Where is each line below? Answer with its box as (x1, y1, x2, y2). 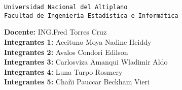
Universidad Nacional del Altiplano (4, 4, 128, 11)
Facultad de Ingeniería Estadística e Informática (4, 12, 178, 19)
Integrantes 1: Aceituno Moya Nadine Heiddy (4, 36, 152, 47)
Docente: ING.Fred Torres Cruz (4, 26, 107, 37)
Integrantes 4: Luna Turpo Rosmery (4, 66, 123, 77)
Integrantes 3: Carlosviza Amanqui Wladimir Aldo (4, 56, 168, 67)
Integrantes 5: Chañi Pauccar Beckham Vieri (4, 76, 150, 87)
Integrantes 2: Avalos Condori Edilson (4, 46, 128, 57)
